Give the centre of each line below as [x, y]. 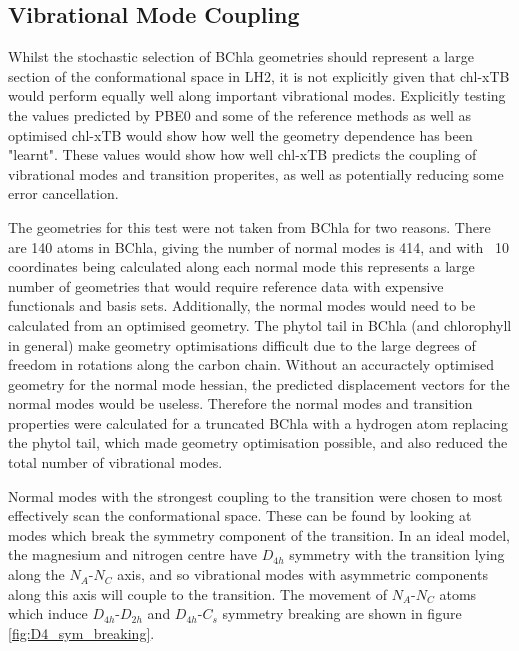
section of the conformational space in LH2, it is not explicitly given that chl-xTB [259, 75]
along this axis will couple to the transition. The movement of [198, 593]
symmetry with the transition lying [397, 554]
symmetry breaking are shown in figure [342, 613]
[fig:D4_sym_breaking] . [81, 632]
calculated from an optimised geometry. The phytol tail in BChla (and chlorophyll [260, 324]
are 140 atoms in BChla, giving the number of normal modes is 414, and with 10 [259, 246]
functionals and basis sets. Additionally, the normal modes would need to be [242, 305]
